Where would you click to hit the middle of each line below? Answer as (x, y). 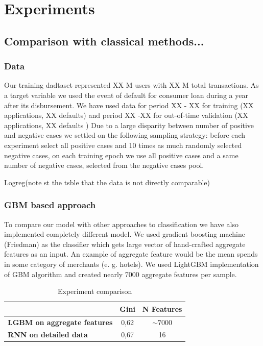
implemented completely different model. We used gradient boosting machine (125, 234)
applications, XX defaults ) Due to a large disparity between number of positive (129, 125)
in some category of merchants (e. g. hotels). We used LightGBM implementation (131, 264)
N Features (162, 308)
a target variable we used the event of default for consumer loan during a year (126, 95)
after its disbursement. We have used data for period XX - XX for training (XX (129, 105)
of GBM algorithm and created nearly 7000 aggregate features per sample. (121, 274)
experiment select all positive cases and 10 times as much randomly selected (123, 145)
